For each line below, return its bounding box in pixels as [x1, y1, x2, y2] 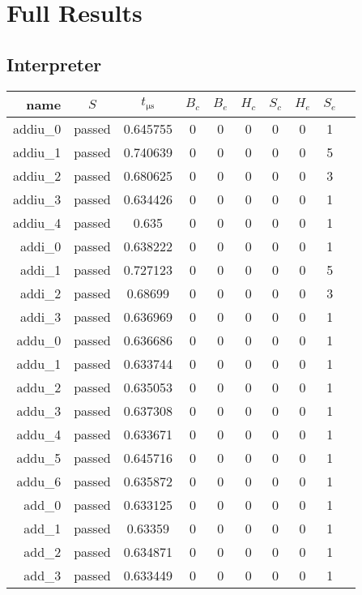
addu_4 [16, 424, 62, 443]
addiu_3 [13, 189, 62, 208]
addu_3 [16, 400, 62, 420]
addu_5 [16, 447, 62, 467]
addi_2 [19, 283, 62, 302]
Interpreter [6, 51, 102, 76]
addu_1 [16, 353, 62, 373]
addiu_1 [13, 142, 62, 161]
